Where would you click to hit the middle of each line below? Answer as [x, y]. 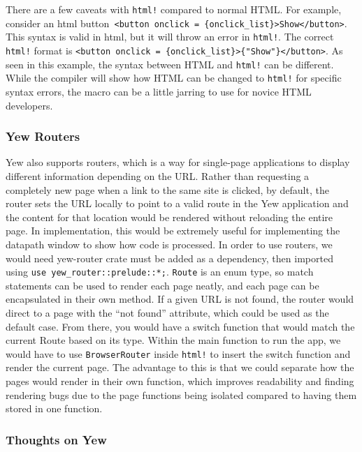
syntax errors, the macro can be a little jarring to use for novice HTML [159, 91]
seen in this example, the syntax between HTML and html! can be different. [170, 64]
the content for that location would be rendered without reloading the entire [169, 217]
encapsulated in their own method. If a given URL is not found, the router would [180, 299]
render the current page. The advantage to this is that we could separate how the [180, 367]
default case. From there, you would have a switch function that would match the [180, 326]
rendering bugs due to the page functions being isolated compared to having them [181, 394]
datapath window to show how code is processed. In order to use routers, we [169, 244]
